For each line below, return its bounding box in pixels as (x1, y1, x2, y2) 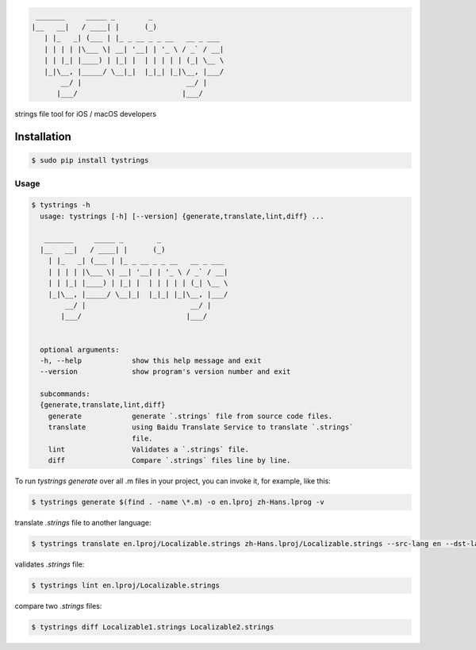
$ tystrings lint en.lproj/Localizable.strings (31, 581, 220, 590)
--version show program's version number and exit (40, 367, 291, 376)
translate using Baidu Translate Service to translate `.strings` (48, 423, 354, 432)
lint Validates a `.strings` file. (48, 445, 249, 454)
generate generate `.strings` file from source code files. (48, 411, 333, 421)
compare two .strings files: (14, 602, 102, 611)
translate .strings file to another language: (14, 518, 152, 528)
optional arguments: (40, 345, 120, 354)
